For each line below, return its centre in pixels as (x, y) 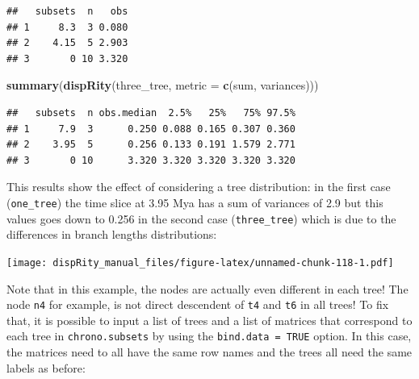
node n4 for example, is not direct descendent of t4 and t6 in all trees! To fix (198, 304)
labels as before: (46, 367)
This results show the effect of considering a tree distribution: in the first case (199, 187)
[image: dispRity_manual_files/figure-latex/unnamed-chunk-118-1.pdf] (200, 262)
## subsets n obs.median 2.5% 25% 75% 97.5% (151, 112)
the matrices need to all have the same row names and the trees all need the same (209, 352)
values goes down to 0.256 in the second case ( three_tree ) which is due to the (201, 218)
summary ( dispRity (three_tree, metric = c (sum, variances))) (163, 85)
